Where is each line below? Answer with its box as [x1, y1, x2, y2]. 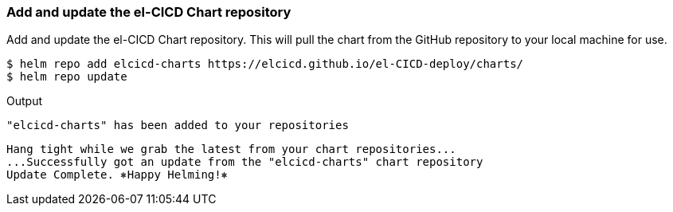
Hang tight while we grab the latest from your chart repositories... [6, 143, 456, 156]
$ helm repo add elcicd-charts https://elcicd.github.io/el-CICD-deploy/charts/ [6, 57, 524, 71]
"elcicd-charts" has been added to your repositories [6, 119, 349, 132]
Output [6, 94, 42, 108]
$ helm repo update [6, 70, 127, 84]
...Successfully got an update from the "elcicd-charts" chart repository [6, 155, 483, 169]
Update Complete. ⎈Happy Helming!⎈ [6, 168, 229, 182]
